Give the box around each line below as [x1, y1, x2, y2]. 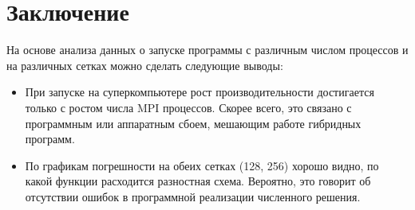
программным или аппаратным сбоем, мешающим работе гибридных [25, 115, 362, 131]
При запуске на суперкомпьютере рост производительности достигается [25, 84, 374, 100]
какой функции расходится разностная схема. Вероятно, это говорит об [25, 173, 371, 189]
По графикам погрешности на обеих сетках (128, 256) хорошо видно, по [25, 157, 379, 173]
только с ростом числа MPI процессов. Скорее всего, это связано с [25, 99, 352, 115]
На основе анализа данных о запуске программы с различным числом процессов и [6, 41, 409, 58]
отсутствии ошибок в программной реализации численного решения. [25, 188, 361, 204]
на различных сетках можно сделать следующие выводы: [6, 56, 283, 73]
